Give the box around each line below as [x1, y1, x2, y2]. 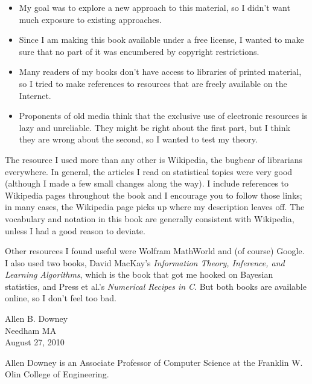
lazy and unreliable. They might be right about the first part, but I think [19, 121, 290, 133]
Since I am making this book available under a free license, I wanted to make [19, 33, 304, 46]
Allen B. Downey [5, 312, 68, 325]
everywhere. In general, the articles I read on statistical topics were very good [5, 165, 293, 178]
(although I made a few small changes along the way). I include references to [5, 177, 289, 190]
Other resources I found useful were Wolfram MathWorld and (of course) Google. [5, 245, 305, 257]
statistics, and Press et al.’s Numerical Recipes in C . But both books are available [5, 280, 307, 292]
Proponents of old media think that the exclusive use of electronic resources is [19, 109, 308, 122]
